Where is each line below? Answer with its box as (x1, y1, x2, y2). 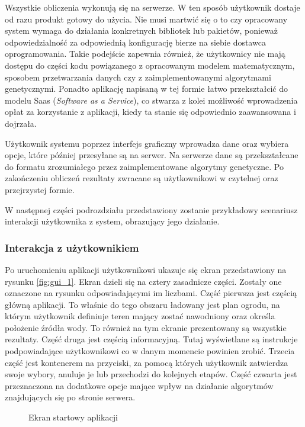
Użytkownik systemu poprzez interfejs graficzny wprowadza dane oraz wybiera (5, 137, 289, 149)
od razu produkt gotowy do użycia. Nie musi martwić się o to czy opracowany (5, 12, 288, 25)
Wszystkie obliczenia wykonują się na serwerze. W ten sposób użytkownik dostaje (5, 1, 300, 13)
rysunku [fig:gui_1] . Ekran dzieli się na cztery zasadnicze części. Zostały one (5, 275, 282, 287)
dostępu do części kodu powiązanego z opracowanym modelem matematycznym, (5, 59, 295, 71)
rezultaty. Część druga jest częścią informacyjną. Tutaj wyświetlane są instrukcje (5, 333, 298, 345)
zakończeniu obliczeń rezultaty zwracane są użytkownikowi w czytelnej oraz (5, 172, 278, 184)
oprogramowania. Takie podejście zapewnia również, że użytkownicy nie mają (5, 47, 285, 60)
